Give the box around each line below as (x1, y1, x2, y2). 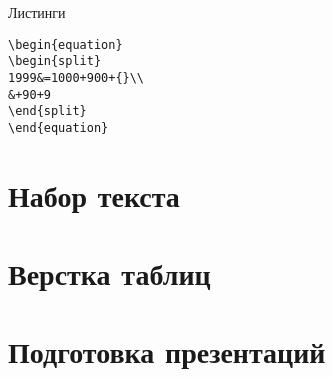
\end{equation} (8, 120, 109, 135)
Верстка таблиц (8, 253, 211, 294)
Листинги (8, 2, 66, 22)
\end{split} (8, 104, 87, 119)
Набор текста (8, 174, 180, 215)
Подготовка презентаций (8, 331, 326, 372)
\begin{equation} (8, 37, 123, 52)
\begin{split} (8, 54, 102, 69)
